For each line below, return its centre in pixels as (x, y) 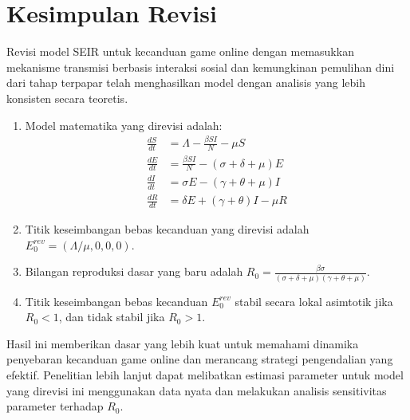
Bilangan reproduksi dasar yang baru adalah (134, 271)
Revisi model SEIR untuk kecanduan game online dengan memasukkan (180, 51)
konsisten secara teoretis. (67, 98)
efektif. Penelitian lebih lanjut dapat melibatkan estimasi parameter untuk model (205, 375)
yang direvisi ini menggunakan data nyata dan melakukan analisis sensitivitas (197, 390)
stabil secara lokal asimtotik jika (314, 301)
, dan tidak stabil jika (112, 317)
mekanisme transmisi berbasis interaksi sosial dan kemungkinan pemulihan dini (201, 67)
